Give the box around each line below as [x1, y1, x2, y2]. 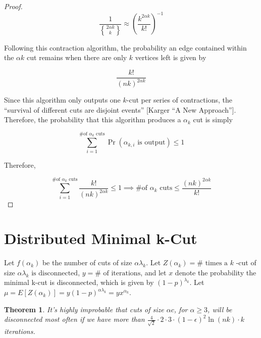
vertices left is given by [135, 52, 206, 63]
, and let [140, 267, 167, 277]
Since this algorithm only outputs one [4, 94, 121, 105]
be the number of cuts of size [42, 257, 132, 268]
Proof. [4, 1, 23, 11]
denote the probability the [175, 267, 256, 277]
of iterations [103, 269, 141, 277]
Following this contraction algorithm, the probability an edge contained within [4, 42, 247, 53]
